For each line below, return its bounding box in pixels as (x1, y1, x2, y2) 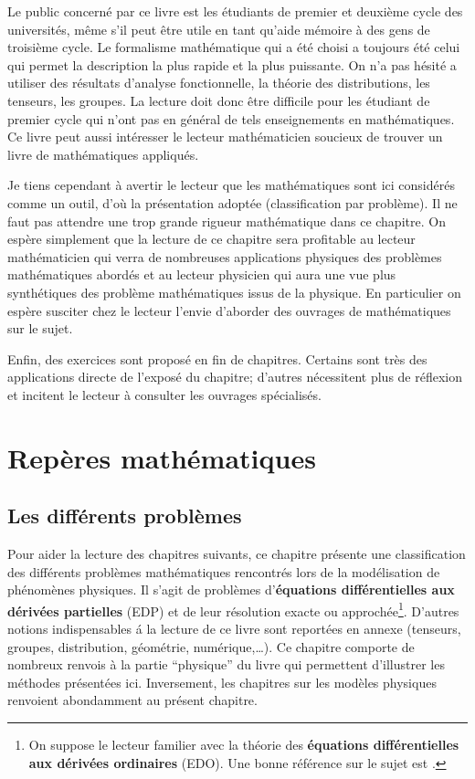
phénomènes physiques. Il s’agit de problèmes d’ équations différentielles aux (7, 580, 455, 599)
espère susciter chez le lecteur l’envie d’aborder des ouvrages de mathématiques (7, 300, 451, 320)
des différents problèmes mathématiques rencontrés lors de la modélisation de (7, 562, 440, 581)
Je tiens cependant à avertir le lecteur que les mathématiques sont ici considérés (7, 175, 455, 195)
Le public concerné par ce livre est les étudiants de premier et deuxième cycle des (7, 2, 463, 20)
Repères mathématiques (7, 438, 316, 476)
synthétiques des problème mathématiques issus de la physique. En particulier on (7, 282, 461, 301)
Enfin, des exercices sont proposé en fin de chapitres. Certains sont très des (7, 349, 427, 368)
